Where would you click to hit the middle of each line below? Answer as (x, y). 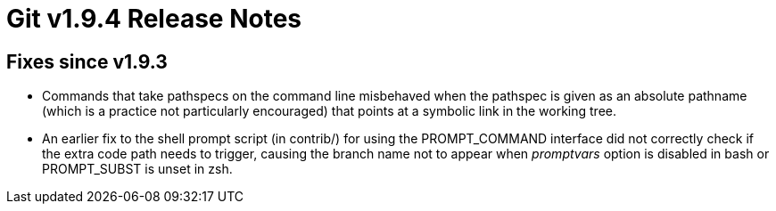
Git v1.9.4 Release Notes (154, 19)
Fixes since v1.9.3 (87, 61)
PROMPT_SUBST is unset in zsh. (137, 169)
